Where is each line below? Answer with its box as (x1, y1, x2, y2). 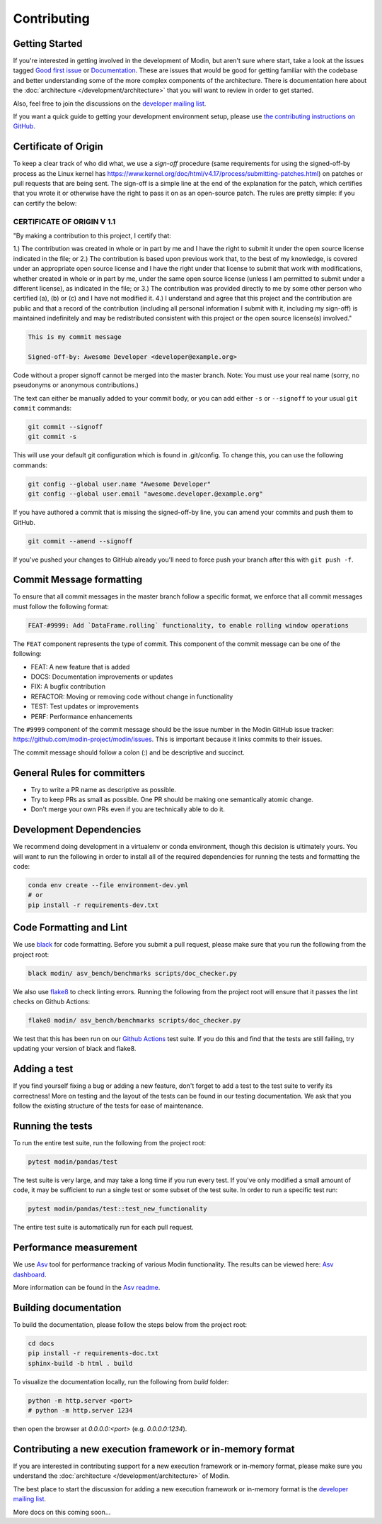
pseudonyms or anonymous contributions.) (13, 381, 139, 389)
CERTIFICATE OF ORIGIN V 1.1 (13, 216, 116, 226)
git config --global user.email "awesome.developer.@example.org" (28, 490, 263, 498)
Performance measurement (13, 1242, 138, 1254)
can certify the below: (13, 199, 77, 207)
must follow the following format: (13, 602, 110, 611)
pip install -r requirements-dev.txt (28, 901, 159, 909)
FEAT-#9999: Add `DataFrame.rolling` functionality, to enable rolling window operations (28, 621, 349, 629)
